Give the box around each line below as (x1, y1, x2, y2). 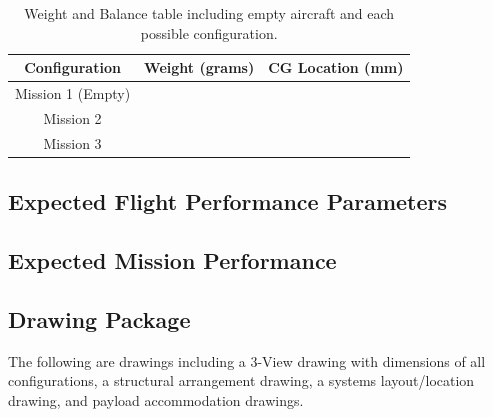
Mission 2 (43, 107, 102, 128)
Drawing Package (8, 303, 191, 334)
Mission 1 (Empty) (15, 83, 131, 104)
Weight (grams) (144, 57, 255, 78)
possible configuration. (140, 22, 278, 43)
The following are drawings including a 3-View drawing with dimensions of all (8, 350, 486, 371)
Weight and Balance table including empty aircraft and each (24, 3, 395, 23)
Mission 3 (43, 132, 102, 153)
